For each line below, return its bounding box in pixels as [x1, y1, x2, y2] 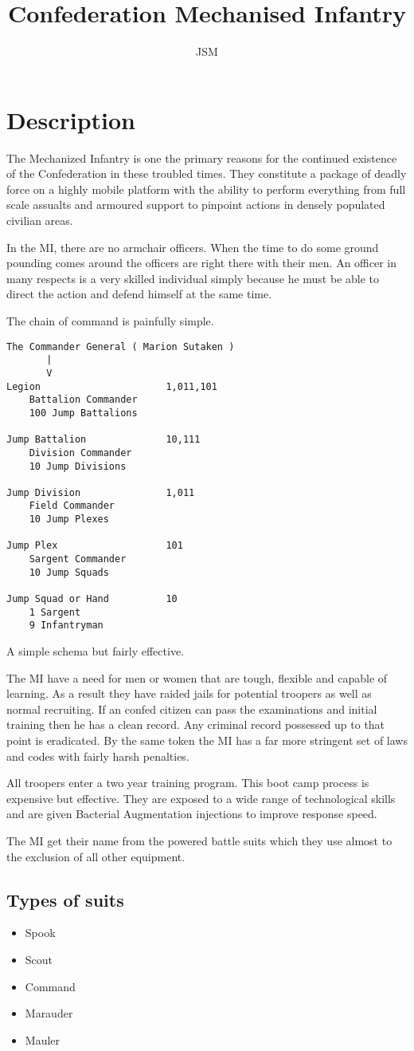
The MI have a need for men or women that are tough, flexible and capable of [6, 669, 388, 686]
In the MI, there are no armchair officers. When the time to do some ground [6, 238, 379, 255]
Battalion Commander [29, 394, 138, 406]
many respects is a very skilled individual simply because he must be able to [6, 270, 380, 286]
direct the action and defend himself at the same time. [6, 285, 272, 302]
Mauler [25, 1031, 61, 1048]
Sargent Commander [29, 553, 127, 565]
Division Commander [29, 447, 132, 459]
